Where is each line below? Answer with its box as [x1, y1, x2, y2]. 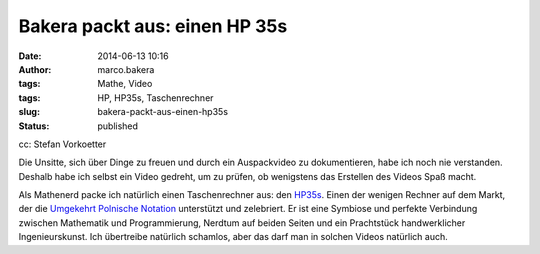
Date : [18, 50, 42, 62]
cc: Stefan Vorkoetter [18, 138, 107, 150]
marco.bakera [97, 63, 155, 75]
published [97, 120, 139, 132]
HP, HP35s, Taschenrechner [97, 91, 214, 104]
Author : [18, 63, 52, 75]
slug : [18, 106, 40, 118]
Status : [18, 120, 50, 132]
